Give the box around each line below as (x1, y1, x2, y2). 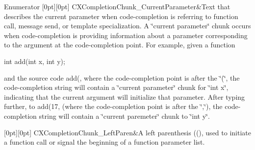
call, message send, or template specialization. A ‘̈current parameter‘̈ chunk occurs (4, 21, 251, 31)
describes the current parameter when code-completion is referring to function (4, 11, 238, 21)
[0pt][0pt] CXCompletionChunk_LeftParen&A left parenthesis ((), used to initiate (4, 127, 251, 137)
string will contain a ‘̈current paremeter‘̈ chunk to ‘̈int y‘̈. (39, 110, 210, 121)
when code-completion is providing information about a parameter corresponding (4, 30, 248, 40)
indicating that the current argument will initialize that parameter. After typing (4, 91, 245, 102)
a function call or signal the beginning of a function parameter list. (4, 137, 205, 147)
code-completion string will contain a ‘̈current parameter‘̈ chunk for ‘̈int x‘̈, (4, 82, 229, 92)
